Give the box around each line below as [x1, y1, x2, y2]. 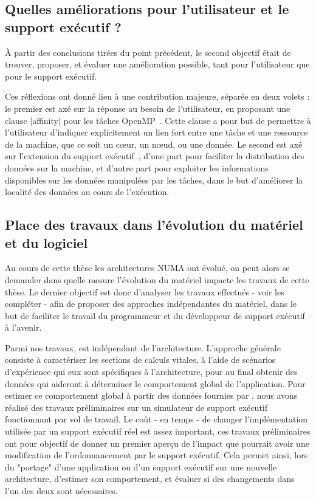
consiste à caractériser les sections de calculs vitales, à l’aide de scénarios [5, 353, 276, 366]
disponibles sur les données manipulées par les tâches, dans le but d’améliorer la [5, 173, 303, 186]
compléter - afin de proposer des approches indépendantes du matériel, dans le [5, 297, 297, 310]
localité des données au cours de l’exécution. [5, 185, 170, 198]
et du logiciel [5, 233, 88, 252]
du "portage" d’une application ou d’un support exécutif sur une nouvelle [5, 460, 277, 473]
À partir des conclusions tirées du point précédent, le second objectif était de [5, 46, 291, 58]
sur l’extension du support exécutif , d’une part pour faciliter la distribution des [5, 150, 304, 162]
